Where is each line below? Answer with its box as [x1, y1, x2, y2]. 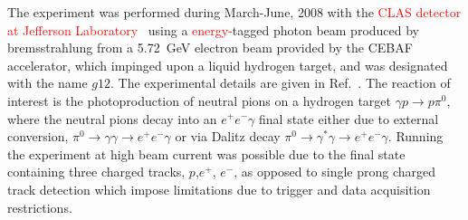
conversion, [7, 127, 69, 146]
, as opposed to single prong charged [234, 162, 436, 181]
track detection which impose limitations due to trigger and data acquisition [7, 179, 431, 198]
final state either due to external [259, 109, 439, 128]
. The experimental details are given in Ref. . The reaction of [110, 73, 451, 92]
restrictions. [7, 197, 72, 216]
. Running [387, 127, 444, 146]
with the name [7, 73, 88, 92]
